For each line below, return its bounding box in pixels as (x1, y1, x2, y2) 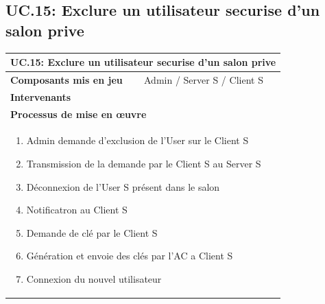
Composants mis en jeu (10, 72, 123, 86)
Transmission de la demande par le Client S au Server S (26, 156, 261, 171)
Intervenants (10, 89, 71, 104)
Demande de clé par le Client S (26, 225, 158, 239)
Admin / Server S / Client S (144, 72, 263, 86)
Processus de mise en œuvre (10, 106, 147, 121)
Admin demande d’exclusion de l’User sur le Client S (26, 133, 249, 148)
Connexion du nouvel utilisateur (26, 272, 162, 286)
